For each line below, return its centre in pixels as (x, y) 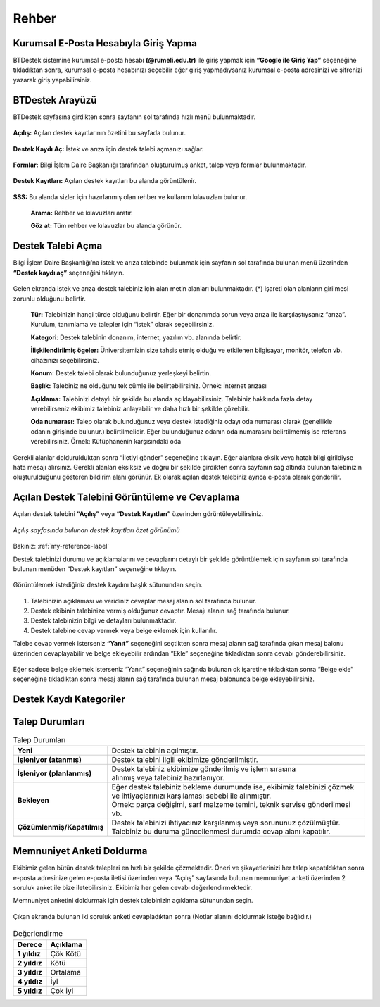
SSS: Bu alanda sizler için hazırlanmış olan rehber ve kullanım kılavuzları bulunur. (130, 196)
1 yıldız (29, 953)
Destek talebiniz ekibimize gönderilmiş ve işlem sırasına (204, 769)
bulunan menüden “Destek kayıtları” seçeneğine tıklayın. (95, 569)
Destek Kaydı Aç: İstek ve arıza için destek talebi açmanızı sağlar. (108, 149)
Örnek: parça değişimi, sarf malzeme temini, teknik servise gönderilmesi (231, 804)
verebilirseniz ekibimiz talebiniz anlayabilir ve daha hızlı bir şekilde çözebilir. (140, 409)
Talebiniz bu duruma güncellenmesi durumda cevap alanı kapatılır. (221, 831)
